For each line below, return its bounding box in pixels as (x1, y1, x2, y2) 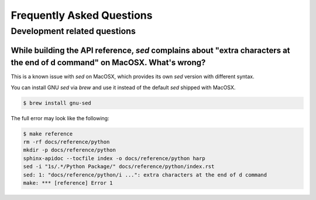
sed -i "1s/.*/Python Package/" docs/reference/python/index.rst (23, 163, 215, 170)
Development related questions (11, 26, 136, 36)
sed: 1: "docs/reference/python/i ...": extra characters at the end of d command (23, 171, 267, 178)
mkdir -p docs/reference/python (23, 147, 116, 154)
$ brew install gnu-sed (23, 100, 92, 106)
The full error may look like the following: (11, 114, 109, 121)
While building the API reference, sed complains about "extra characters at (11, 45, 290, 55)
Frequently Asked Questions (11, 9, 153, 22)
